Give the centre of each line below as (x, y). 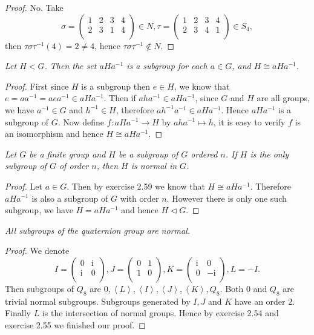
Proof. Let (24, 186)
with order (139, 198)
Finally (18, 313)
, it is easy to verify (249, 121)
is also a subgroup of (70, 198)
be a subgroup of (148, 154)
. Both (232, 288)
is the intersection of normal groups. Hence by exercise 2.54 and (160, 313)
